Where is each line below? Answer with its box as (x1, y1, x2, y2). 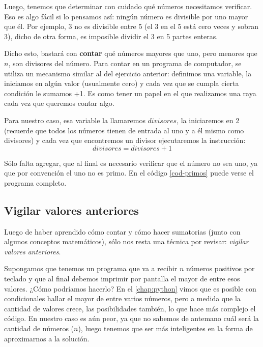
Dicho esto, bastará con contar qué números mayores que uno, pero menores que (4, 48, 257, 59)
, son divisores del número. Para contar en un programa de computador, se (8, 57, 242, 68)
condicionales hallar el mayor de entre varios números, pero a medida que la (4, 293, 241, 304)
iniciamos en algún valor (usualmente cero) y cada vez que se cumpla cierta (4, 78, 239, 89)
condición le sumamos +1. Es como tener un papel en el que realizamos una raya (4, 88, 256, 98)
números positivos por (186, 263, 255, 274)
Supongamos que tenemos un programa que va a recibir (4, 263, 178, 274)
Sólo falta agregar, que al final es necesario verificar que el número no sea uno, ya (4, 157, 258, 168)
